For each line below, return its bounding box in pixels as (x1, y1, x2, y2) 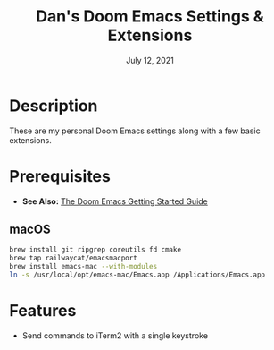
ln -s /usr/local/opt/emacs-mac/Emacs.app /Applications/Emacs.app (9, 270, 266, 279)
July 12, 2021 (126, 55, 174, 65)
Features (9, 301, 77, 321)
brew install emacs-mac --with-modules (9, 262, 158, 271)
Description (9, 96, 98, 115)
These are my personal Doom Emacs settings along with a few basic (9, 125, 261, 136)
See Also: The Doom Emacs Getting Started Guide (21, 195, 208, 207)
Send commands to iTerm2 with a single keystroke (21, 329, 208, 341)
